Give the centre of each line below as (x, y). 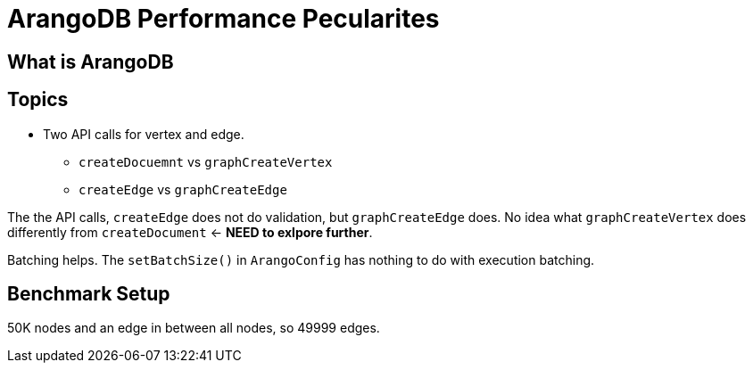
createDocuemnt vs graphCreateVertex (206, 161)
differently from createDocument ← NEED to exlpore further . (190, 232)
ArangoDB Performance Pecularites (223, 19)
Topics (38, 100)
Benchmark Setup (89, 294)
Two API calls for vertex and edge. (144, 134)
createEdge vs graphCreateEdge (183, 189)
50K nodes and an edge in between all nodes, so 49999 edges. (194, 328)
